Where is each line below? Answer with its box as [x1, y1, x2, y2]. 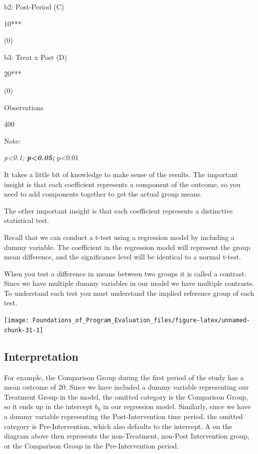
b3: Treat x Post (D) [4, 51, 67, 62]
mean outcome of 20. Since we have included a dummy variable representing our [4, 382, 249, 392]
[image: [4, 317, 29, 324]
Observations [4, 102, 44, 112]
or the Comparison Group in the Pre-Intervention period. [4, 440, 179, 451]
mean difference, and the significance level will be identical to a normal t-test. [4, 251, 241, 262]
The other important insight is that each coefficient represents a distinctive [4, 205, 233, 216]
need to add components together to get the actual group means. [4, 189, 202, 199]
